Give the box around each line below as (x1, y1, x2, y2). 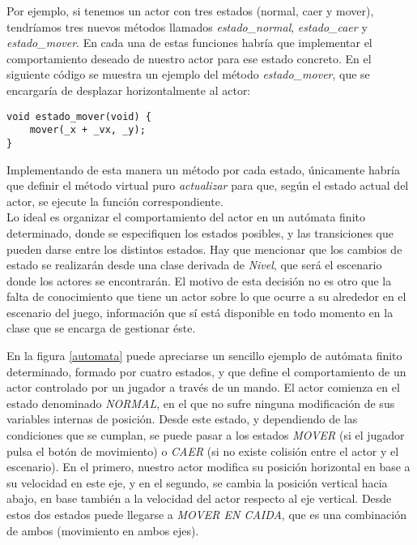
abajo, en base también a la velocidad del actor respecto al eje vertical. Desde (6, 490, 392, 507)
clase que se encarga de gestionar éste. (6, 320, 196, 337)
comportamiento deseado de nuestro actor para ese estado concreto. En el (6, 49, 372, 67)
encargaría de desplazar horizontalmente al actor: (6, 81, 251, 98)
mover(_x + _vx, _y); (29, 124, 146, 136)
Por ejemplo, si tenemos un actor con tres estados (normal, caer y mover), (6, 2, 374, 19)
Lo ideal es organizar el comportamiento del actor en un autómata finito (6, 208, 365, 225)
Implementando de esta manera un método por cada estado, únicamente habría (6, 161, 400, 178)
